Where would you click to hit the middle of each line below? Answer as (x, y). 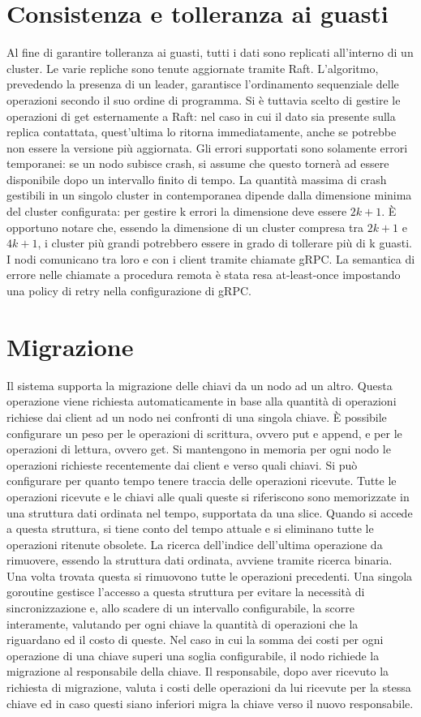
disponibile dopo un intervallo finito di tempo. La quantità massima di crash (197, 179)
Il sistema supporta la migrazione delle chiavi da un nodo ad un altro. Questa (200, 385)
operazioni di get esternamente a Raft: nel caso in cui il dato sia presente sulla (201, 116)
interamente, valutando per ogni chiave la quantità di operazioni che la (183, 623)
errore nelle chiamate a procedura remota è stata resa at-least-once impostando (204, 275)
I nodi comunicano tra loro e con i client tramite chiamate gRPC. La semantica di (211, 258)
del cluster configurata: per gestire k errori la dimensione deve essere (177, 211)
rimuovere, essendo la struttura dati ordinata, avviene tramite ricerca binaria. (200, 560)
